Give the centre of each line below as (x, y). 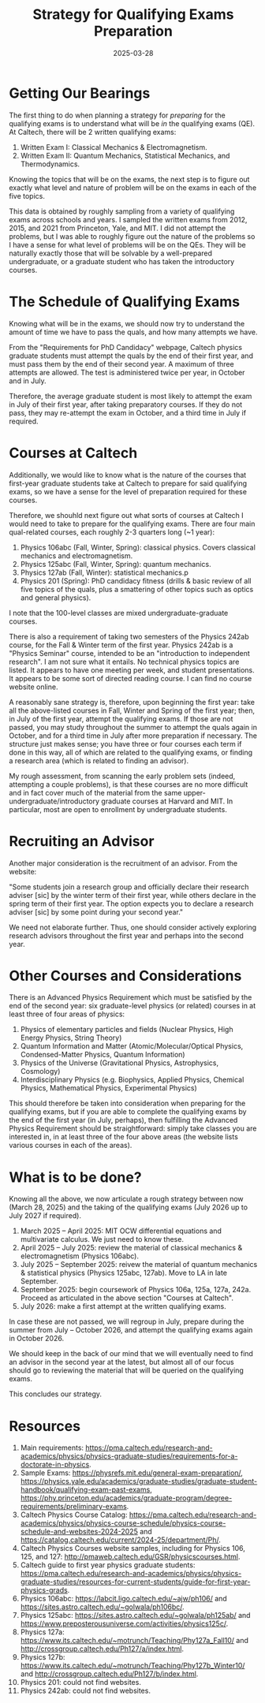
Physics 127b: (43, 1657)
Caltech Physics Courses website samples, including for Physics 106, (132, 1548)
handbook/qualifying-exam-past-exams (85, 1490)
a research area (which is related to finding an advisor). (99, 760)
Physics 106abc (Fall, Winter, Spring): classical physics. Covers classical (138, 547)
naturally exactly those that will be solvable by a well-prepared (110, 253)
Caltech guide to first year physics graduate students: (108, 1565)
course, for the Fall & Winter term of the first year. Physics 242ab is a (121, 645)
